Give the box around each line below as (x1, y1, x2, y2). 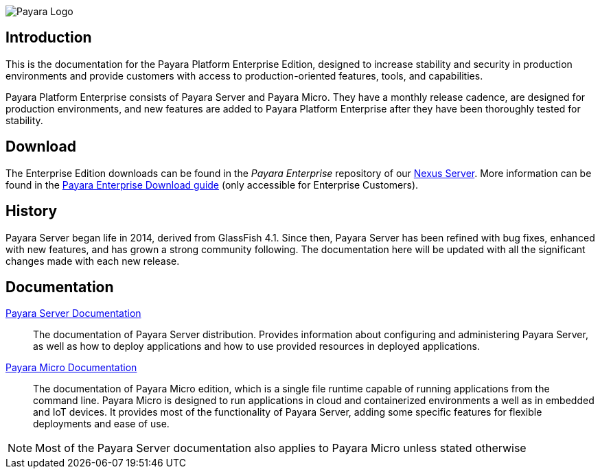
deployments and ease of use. (33, 418, 170, 430)
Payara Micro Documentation (5, 362, 137, 374)
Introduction (5, 29, 92, 47)
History (5, 202, 58, 220)
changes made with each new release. (5, 254, 180, 267)
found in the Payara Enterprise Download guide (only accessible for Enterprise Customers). (5, 178, 419, 191)
